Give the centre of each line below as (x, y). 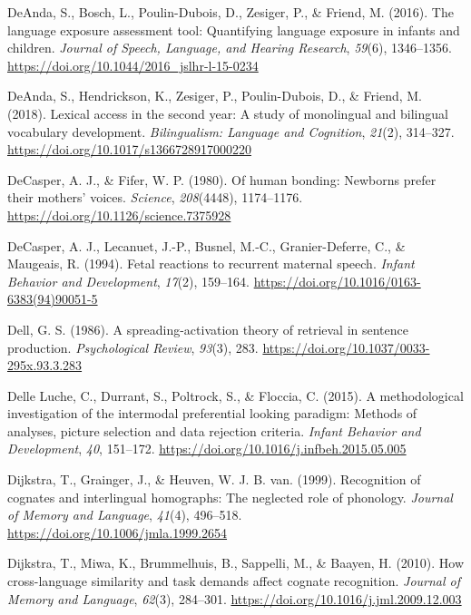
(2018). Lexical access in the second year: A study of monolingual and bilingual (228, 113)
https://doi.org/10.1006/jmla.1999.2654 (118, 532)
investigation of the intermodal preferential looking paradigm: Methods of (212, 413)
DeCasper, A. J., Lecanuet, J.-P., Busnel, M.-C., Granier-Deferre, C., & (206, 245)
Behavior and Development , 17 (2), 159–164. (129, 281)
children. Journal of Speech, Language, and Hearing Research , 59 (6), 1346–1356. (230, 48)
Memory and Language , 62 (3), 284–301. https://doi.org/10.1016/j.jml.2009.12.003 (235, 598)
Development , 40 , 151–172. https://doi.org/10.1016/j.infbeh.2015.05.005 (207, 449)
